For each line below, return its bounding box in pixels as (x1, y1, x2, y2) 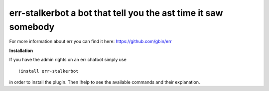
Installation (9, 47, 33, 53)
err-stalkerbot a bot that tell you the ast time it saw (9, 7, 223, 18)
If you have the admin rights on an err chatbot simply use (9, 57, 127, 63)
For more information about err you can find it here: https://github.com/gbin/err (9, 39, 172, 45)
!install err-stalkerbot (18, 68, 79, 74)
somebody (9, 21, 55, 32)
